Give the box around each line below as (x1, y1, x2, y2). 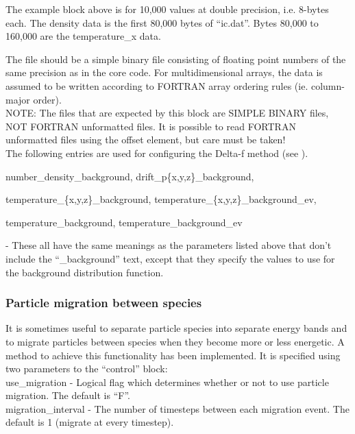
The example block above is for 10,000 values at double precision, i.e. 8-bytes (5, 2, 329, 16)
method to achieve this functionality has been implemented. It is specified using (5, 348, 341, 362)
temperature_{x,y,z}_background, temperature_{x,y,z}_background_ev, (5, 192, 317, 206)
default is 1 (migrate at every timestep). (5, 415, 174, 429)
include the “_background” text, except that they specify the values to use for (5, 251, 335, 265)
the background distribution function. (5, 265, 164, 279)
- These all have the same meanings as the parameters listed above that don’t (5, 238, 332, 252)
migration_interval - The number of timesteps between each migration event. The (5, 401, 350, 415)
